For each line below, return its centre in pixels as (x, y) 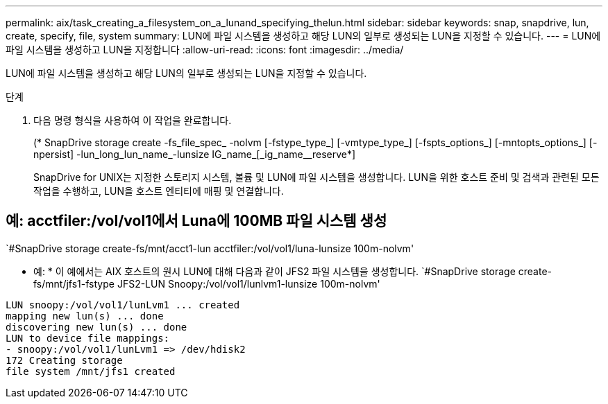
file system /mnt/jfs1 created (91, 371)
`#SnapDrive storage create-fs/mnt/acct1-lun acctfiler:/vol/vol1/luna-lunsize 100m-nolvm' (210, 248)
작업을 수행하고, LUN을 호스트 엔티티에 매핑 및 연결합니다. (159, 191)
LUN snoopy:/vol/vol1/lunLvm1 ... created (123, 305)
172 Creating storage (64, 360)
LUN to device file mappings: (88, 338)
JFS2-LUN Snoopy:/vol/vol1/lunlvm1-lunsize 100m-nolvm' (248, 283)
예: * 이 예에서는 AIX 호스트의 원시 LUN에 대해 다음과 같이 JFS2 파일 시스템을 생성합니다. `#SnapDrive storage (275, 271)
